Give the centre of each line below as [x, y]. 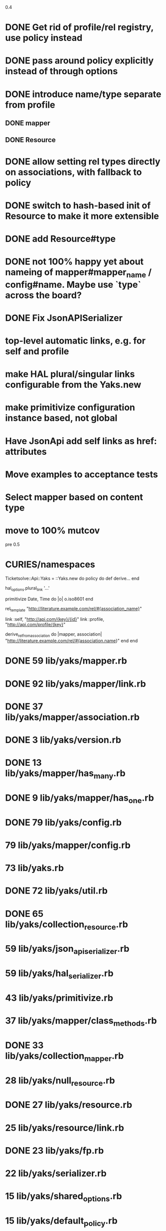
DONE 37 [24, 706]
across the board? [44, 295]
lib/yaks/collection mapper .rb [65, 1057]
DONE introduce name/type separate [83, 94]
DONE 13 [23, 763]
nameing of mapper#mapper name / [79, 273]
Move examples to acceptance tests [82, 474]
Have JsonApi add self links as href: [81, 441]
